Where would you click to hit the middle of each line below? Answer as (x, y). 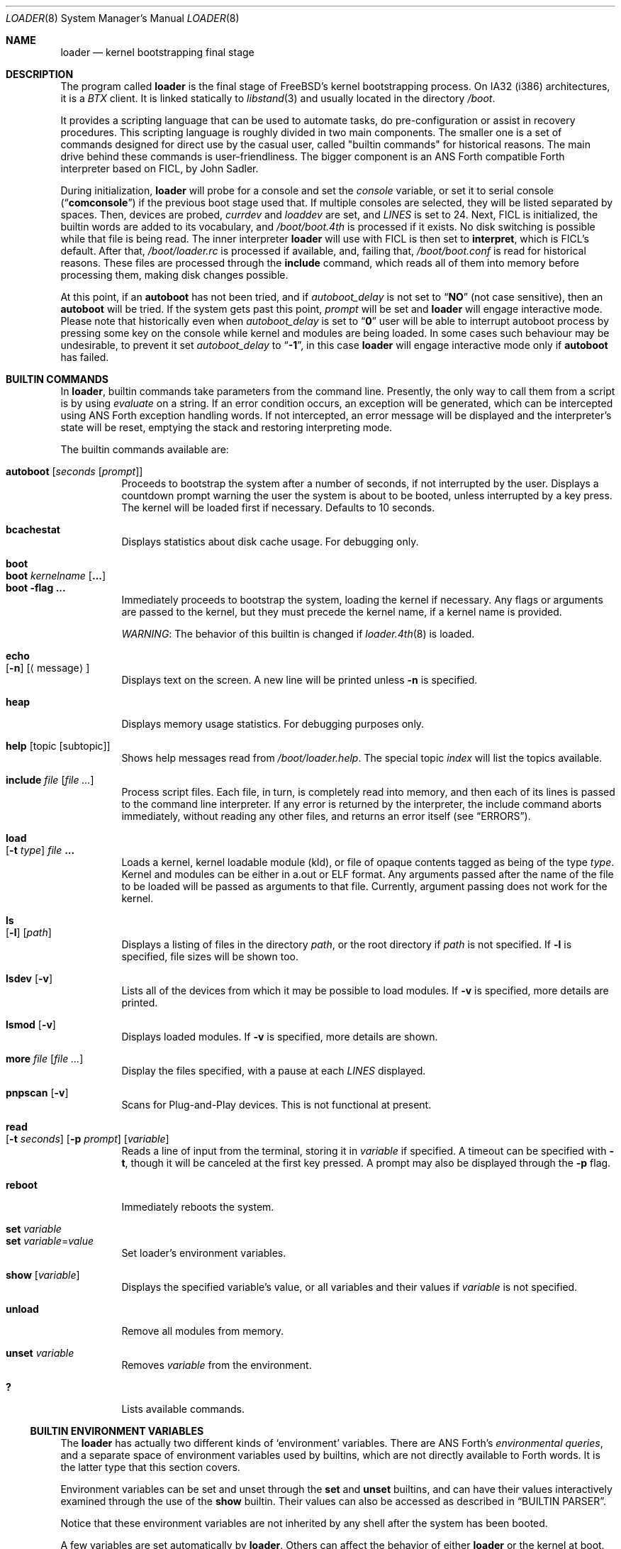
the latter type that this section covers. (150, 1467)
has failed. (85, 357)
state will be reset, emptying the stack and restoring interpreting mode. (226, 427)
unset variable (40, 1353)
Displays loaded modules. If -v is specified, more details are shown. (280, 1037)
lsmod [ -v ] (31, 1025)
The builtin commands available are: (145, 449)
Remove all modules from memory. (203, 1331)
